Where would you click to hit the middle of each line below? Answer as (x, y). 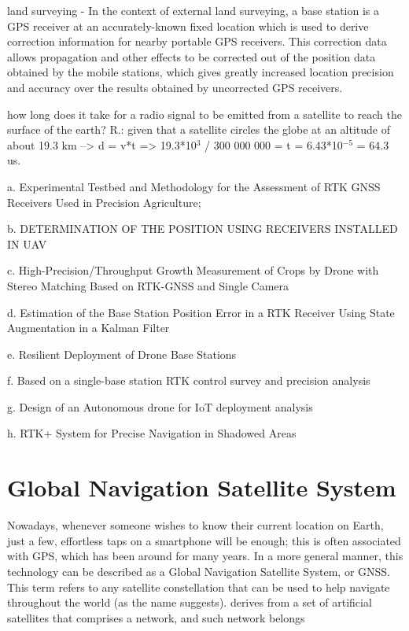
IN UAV (27, 244)
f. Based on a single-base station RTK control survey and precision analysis (189, 380)
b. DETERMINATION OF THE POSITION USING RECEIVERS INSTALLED (203, 229)
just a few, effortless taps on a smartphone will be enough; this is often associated (204, 540)
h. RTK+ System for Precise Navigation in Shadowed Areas (152, 433)
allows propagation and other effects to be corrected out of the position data (192, 56)
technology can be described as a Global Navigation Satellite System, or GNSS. (199, 571)
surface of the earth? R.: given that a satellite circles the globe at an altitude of (199, 129)
